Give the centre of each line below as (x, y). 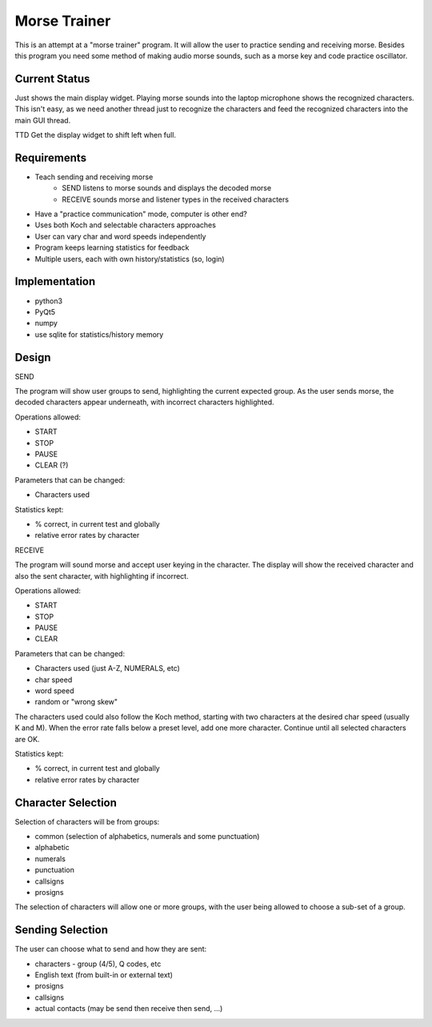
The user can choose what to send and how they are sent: (111, 949)
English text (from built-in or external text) (104, 975)
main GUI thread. (43, 120)
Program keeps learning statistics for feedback (112, 247)
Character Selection (66, 802)
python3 (49, 301)
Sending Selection (61, 930)
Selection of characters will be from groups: (87, 821)
